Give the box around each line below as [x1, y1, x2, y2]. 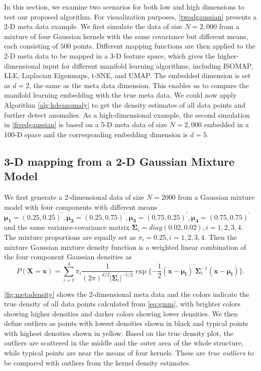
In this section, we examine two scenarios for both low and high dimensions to [4, 2, 244, 12]
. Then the [204, 231, 237, 242]
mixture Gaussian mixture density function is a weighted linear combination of [4, 241, 246, 252]
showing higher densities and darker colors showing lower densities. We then [4, 308, 238, 318]
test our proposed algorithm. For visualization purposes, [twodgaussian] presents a [4, 11, 257, 22]
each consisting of [4, 41, 58, 51]
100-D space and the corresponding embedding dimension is [4, 129, 188, 139]
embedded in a [204, 119, 249, 130]
